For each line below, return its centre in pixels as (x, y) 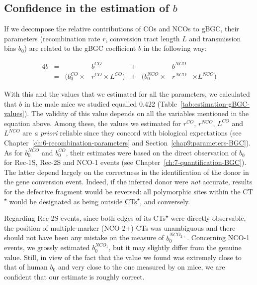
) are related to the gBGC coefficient (80, 48)
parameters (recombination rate (52, 38)
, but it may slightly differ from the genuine (175, 247)
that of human (26, 267)
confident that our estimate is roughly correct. (74, 276)
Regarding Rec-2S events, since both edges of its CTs (85, 218)
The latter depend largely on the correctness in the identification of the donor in (127, 172)
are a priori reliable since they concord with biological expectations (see (132, 133)
